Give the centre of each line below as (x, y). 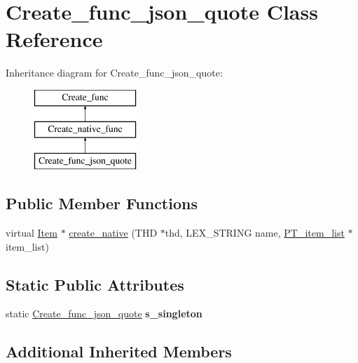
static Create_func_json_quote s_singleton (104, 313)
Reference (54, 39)
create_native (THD (113, 233)
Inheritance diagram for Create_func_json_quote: (114, 73)
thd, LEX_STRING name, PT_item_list (255, 233)
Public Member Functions (102, 203)
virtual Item (32, 233)
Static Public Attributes (95, 284)
